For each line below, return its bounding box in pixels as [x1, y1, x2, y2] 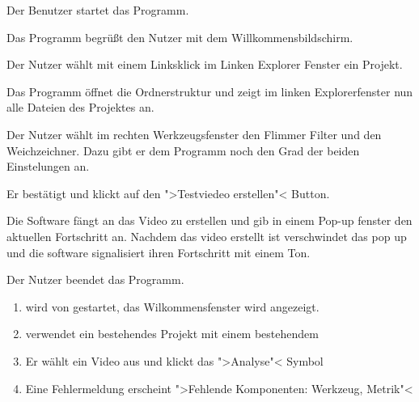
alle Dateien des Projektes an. [6, 99, 154, 116]
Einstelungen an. [6, 158, 90, 175]
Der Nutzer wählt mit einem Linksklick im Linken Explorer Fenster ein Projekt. [6, 56, 403, 73]
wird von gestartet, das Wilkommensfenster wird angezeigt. [25, 298, 320, 315]
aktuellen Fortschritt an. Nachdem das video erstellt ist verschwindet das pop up [6, 227, 407, 244]
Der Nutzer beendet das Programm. [6, 271, 184, 288]
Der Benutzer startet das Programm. [6, 2, 189, 18]
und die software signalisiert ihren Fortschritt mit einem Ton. [6, 243, 311, 260]
